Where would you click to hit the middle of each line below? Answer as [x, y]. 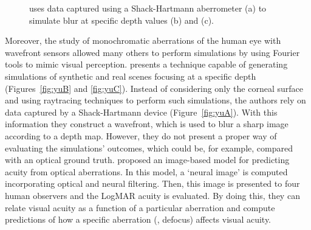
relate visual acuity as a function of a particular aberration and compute [140, 207]
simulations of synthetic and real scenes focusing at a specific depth [131, 76]
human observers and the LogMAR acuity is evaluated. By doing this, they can [152, 195]
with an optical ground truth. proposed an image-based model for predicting [147, 160]
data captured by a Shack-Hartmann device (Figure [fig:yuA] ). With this [141, 112]
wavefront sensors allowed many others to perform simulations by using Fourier [152, 52]
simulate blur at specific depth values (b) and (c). [121, 20]
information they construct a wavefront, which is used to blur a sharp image [147, 124]
